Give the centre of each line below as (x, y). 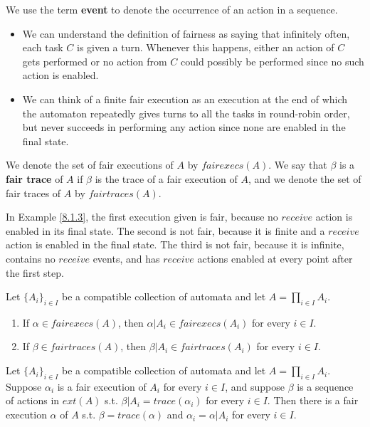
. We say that (298, 165)
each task (43, 47)
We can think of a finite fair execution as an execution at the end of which (185, 99)
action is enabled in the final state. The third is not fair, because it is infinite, (175, 244)
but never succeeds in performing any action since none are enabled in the (184, 127)
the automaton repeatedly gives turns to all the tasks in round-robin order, (186, 113)
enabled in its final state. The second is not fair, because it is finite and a (165, 230)
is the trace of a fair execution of (166, 178)
